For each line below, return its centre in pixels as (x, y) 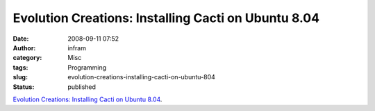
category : (27, 58)
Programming (87, 67)
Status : (24, 87)
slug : (20, 77)
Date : (21, 39)
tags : (20, 67)
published (82, 87)
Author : (24, 48)
